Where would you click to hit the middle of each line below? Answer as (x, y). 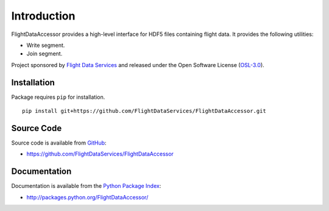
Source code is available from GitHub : (59, 143)
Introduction (43, 16)
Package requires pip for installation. (58, 97)
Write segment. (46, 45)
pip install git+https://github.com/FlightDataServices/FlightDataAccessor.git (144, 111)
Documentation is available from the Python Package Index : (86, 186)
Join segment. (44, 54)
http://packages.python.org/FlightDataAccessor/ (87, 197)
